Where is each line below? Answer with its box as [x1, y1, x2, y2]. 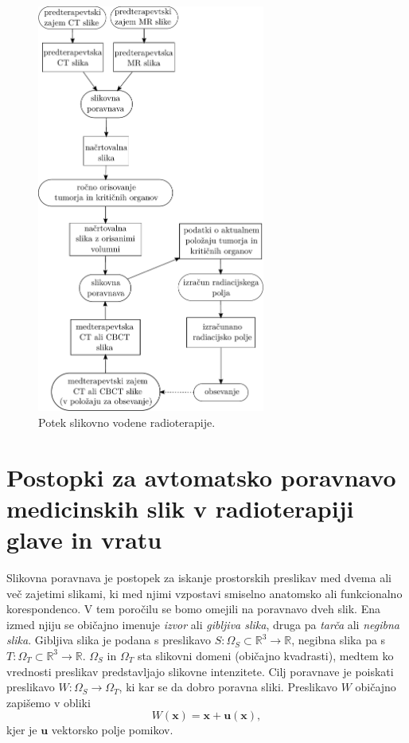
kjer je [6, 721, 37, 738]
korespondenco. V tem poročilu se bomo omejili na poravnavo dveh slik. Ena [6, 600, 380, 617]
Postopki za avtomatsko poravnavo [6, 460, 396, 493]
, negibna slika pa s [291, 632, 386, 648]
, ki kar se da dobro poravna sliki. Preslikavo [119, 678, 337, 695]
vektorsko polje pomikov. [51, 721, 173, 738]
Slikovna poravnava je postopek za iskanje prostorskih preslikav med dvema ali [6, 569, 391, 586]
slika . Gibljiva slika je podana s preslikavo [6, 632, 212, 648]
